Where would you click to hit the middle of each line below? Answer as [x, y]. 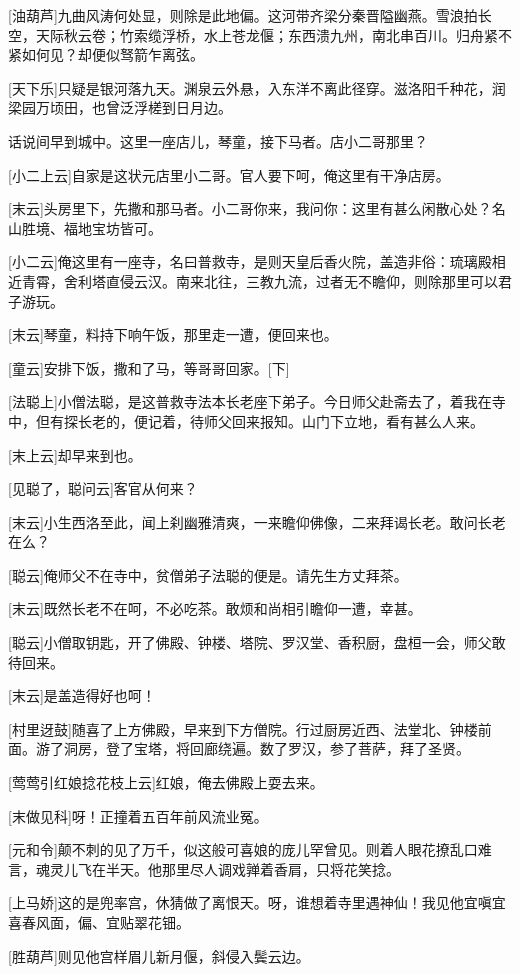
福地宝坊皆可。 [112, 227]
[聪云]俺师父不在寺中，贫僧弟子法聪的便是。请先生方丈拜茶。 [208, 574]
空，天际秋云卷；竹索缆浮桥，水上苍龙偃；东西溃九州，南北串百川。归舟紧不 [260, 34]
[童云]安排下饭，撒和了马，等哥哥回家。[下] [149, 367]
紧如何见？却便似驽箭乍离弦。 [106, 54]
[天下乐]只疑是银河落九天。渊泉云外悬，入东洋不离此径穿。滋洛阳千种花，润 [257, 87]
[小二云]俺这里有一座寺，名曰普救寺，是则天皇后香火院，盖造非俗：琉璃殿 [250, 261]
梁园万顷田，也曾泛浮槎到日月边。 [120, 107]
